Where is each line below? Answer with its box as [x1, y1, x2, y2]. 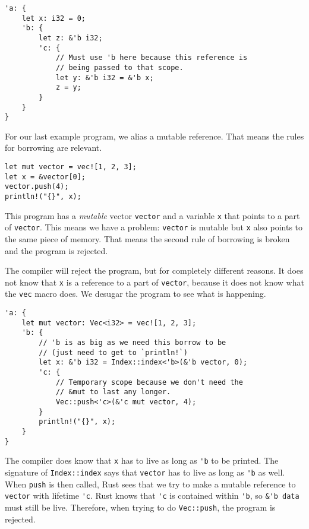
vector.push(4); [5, 182, 69, 191]
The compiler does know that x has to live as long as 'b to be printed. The [5, 454, 279, 467]
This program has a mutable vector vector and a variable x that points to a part [5, 209, 300, 221]
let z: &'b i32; [39, 33, 103, 42]
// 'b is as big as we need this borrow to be [39, 338, 226, 347]
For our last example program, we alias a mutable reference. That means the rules [5, 129, 304, 142]
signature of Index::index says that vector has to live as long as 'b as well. [5, 465, 285, 478]
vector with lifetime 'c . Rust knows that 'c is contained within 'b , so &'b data [5, 489, 299, 502]
